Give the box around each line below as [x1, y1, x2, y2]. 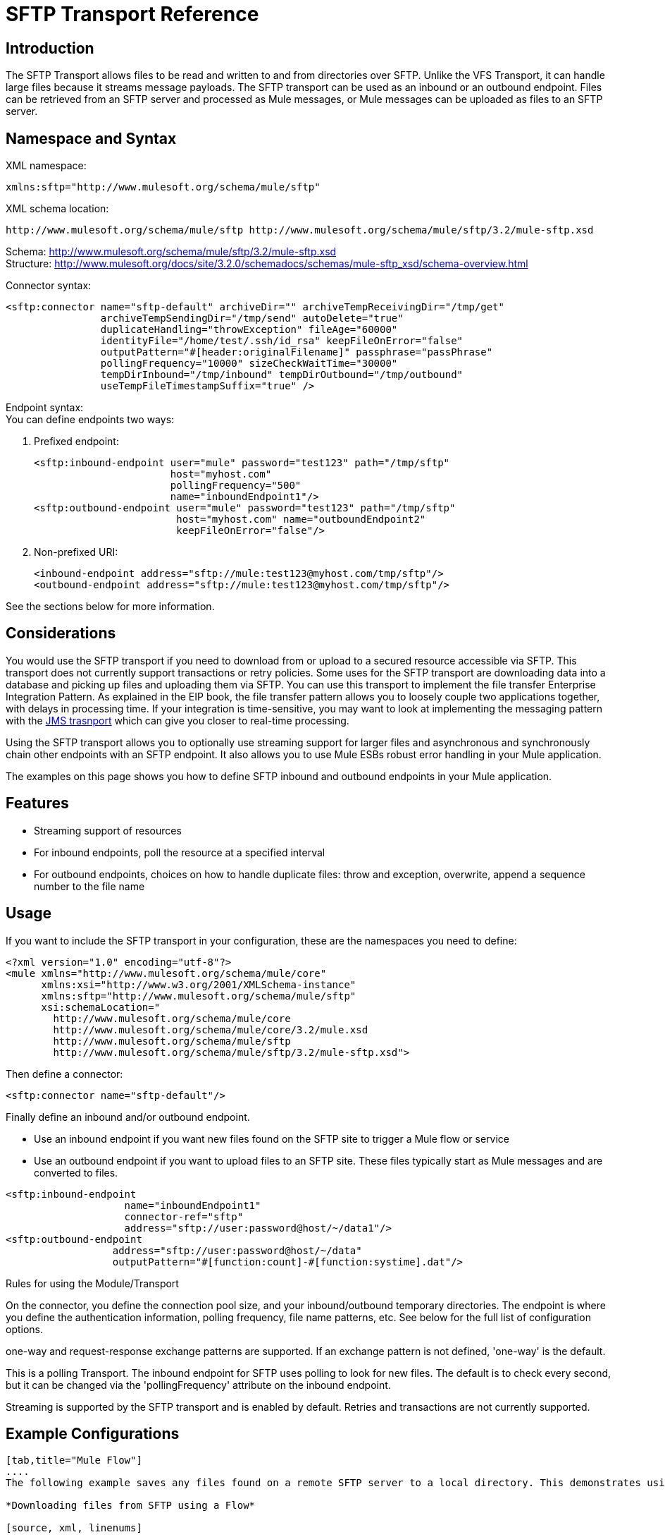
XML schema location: [6, 202, 109, 215]
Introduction [6, 39, 94, 57]
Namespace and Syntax [6, 129, 177, 147]
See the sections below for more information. [6, 600, 215, 613]
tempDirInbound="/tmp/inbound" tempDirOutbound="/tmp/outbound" [100, 369, 464, 381]
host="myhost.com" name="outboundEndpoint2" [176, 514, 426, 526]
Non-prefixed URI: [34, 546, 118, 559]
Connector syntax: [6, 279, 92, 292]
